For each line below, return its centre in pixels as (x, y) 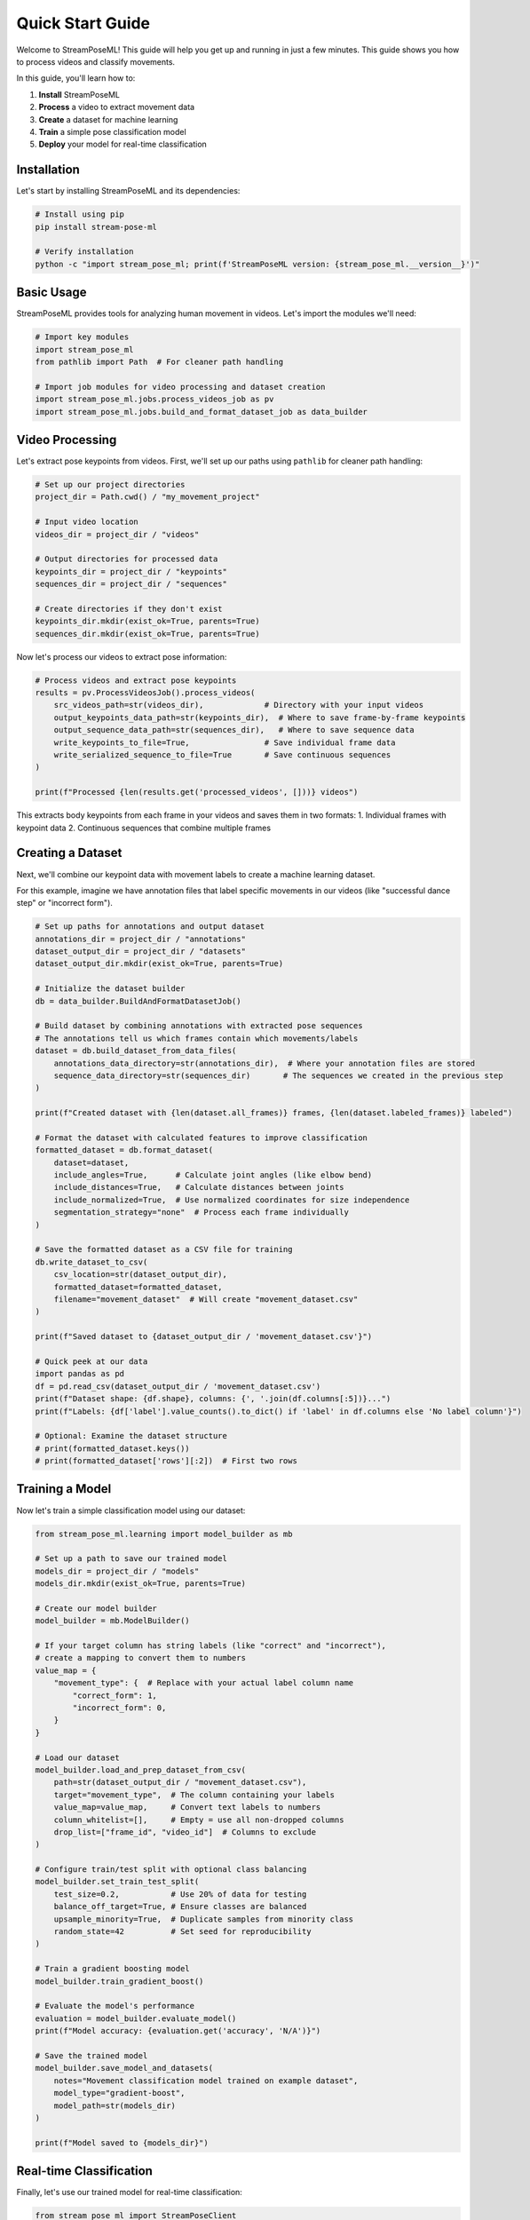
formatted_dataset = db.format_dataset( (124, 1150)
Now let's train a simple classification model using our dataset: (131, 1510)
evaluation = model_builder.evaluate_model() (136, 2018)
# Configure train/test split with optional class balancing (171, 1870)
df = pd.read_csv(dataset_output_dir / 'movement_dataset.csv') (178, 1386)
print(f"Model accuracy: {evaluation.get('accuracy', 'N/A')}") (178, 2031)
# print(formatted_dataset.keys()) (112, 1448)
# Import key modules (82, 337)
